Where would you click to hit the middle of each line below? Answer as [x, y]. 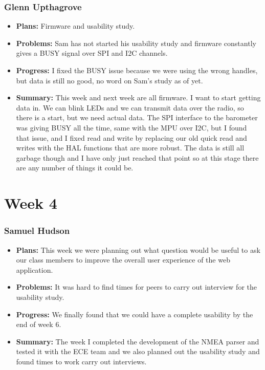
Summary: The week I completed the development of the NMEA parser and [138, 341]
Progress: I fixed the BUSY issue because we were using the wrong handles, [137, 70]
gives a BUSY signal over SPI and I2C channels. [92, 53]
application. [35, 269]
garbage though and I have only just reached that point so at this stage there [137, 157]
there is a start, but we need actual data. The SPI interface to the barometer [137, 117]
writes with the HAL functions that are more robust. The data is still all [130, 148]
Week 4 [31, 203]
